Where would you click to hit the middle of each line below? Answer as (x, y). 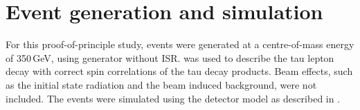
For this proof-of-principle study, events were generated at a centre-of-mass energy (180, 44)
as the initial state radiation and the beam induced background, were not (161, 84)
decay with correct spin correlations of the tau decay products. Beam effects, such (179, 71)
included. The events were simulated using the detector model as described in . (173, 98)
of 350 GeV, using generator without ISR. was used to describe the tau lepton (170, 57)
